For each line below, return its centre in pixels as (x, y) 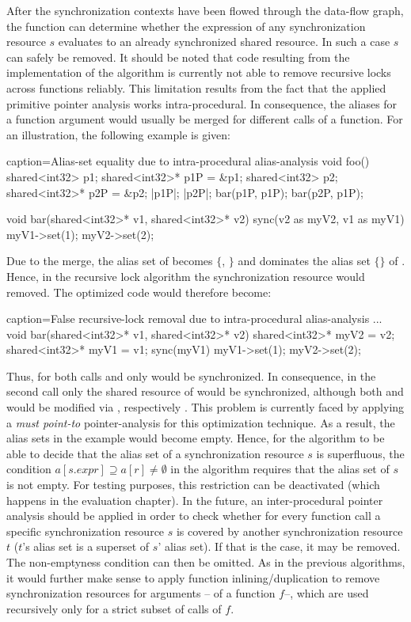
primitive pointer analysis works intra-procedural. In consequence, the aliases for (202, 103)
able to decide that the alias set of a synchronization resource (155, 453)
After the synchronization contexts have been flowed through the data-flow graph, (205, 10)
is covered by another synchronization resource (289, 531)
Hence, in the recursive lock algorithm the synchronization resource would (186, 276)
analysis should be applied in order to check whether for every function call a (194, 516)
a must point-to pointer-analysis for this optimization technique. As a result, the (201, 422)
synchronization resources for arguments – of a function (141, 593)
